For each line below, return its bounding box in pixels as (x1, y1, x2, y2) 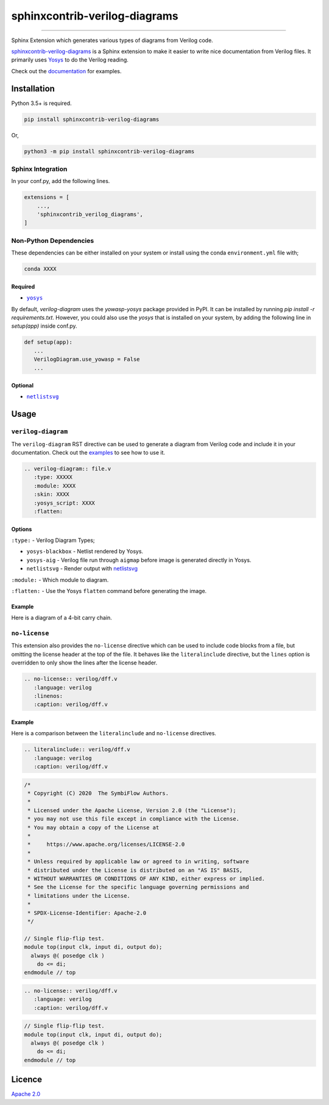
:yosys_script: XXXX (34, 499, 96, 506)
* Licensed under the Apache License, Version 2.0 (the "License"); (27, 807, 236, 814)
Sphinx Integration (11, 165, 68, 173)
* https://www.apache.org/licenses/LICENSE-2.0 (27, 841, 185, 848)
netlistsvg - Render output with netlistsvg (26, 565, 138, 572)
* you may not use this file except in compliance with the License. (27, 815, 240, 822)
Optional (11, 382, 34, 389)
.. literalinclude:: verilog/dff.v (24, 746, 130, 753)
